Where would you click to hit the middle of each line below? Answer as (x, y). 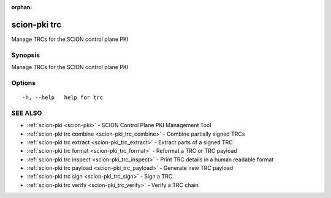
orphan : (22, 7)
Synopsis (25, 55)
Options (24, 82)
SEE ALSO (27, 113)
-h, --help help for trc (63, 97)
